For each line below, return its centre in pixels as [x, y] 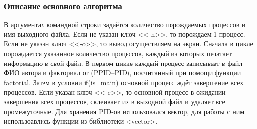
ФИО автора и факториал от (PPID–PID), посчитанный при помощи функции [123, 73]
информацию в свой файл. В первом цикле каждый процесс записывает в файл [123, 63]
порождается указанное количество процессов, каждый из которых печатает [118, 53]
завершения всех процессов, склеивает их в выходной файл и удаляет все [115, 101]
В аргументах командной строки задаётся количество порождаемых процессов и [125, 24]
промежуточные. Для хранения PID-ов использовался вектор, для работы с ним [124, 111]
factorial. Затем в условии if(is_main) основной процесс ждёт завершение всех [124, 82]
